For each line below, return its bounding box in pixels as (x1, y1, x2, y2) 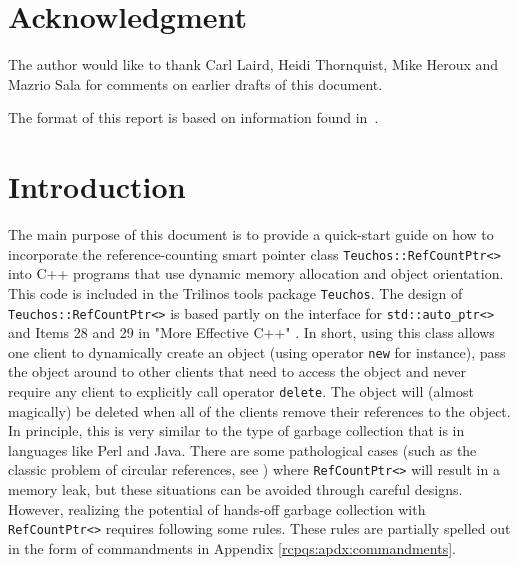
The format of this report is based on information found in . (8, 107, 379, 128)
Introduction (8, 166, 186, 207)
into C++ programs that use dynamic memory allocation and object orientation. (8, 263, 504, 284)
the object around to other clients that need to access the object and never (8, 361, 467, 382)
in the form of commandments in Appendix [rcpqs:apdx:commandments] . (8, 537, 456, 558)
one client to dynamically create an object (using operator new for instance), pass (8, 341, 506, 362)
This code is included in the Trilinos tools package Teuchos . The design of (8, 282, 463, 303)
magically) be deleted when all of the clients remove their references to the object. (8, 400, 511, 421)
